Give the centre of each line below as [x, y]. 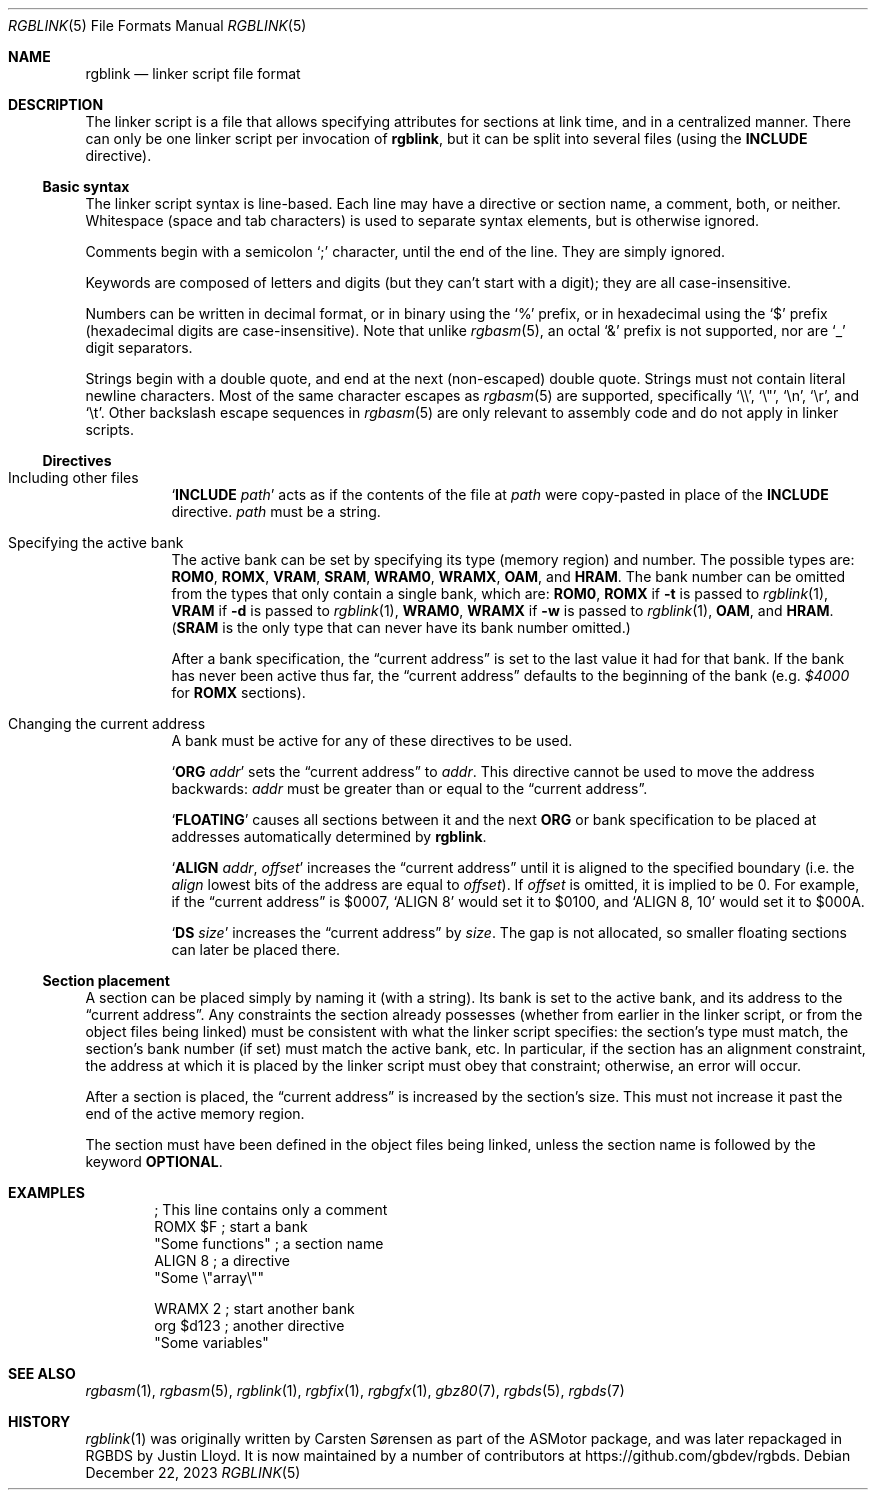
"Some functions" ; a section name [269, 1243]
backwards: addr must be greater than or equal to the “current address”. [409, 788]
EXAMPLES [46, 1192]
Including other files [73, 477]
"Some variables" [211, 1342]
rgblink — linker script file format [193, 73]
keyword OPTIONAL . [154, 1161]
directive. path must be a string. [276, 511]
